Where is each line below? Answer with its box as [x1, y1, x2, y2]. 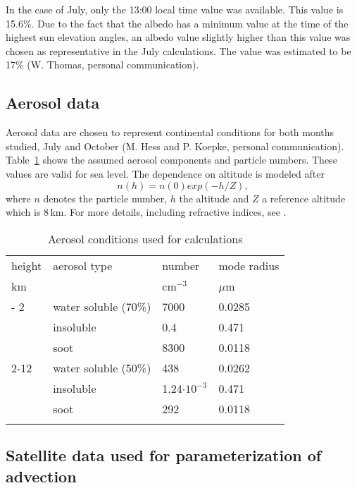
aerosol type [53, 257, 113, 274]
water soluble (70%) [53, 298, 151, 315]
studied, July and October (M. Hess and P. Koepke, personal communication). [6, 138, 344, 153]
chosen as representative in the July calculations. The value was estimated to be [6, 43, 351, 58]
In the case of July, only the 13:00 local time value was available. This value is [6, 2, 344, 16]
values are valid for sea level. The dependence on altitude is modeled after [6, 166, 325, 181]
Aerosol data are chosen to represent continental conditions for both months [6, 125, 334, 140]
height [11, 257, 42, 274]
